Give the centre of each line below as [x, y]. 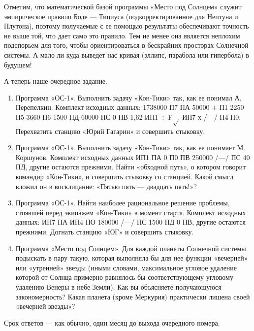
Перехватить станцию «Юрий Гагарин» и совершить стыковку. [110, 131]
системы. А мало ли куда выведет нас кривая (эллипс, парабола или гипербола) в [127, 54]
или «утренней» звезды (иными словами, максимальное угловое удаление [126, 267]
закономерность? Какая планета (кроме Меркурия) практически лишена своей [133, 296]
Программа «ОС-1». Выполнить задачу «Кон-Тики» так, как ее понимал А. [128, 97]
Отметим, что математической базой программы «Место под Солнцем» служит [123, 6]
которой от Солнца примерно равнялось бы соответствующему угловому [124, 277]
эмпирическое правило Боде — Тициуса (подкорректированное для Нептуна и [121, 16]
